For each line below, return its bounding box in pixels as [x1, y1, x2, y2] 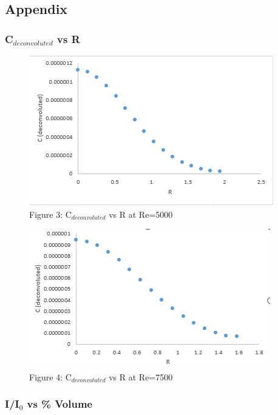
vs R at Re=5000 [109, 207, 173, 220]
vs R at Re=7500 [109, 370, 173, 383]
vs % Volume [27, 396, 93, 411]
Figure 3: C [29, 207, 72, 220]
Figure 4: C [29, 370, 72, 383]
